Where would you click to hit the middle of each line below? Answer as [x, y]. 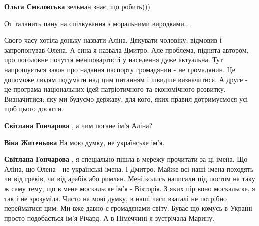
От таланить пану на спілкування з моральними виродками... [97, 23]
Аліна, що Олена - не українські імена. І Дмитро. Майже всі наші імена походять [129, 168]
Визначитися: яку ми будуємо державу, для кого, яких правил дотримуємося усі [126, 99]
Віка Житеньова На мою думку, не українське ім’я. [85, 142]
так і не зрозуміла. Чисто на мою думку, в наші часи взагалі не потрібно [116, 198]
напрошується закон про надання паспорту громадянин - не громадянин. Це [120, 69]
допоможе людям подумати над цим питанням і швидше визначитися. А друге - [126, 79]
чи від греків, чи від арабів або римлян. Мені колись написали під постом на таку [130, 178]
